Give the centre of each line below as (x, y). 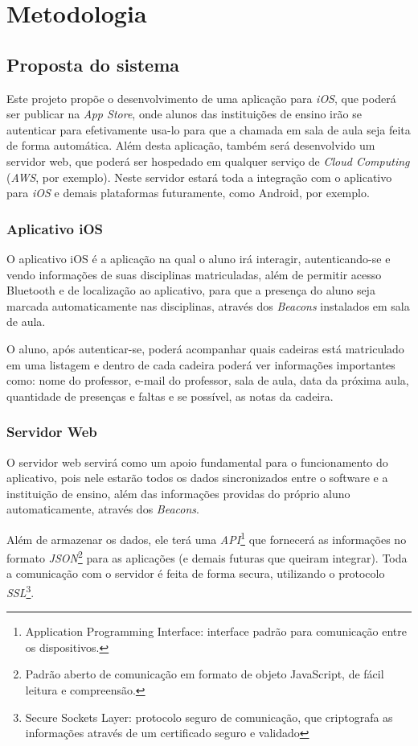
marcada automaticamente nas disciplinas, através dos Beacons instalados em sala (208, 305)
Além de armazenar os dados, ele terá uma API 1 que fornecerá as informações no (207, 538)
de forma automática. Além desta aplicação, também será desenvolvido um (191, 145)
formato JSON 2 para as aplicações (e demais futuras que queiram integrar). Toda (207, 556)
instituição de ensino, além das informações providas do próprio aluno (178, 493)
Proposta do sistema (93, 64)
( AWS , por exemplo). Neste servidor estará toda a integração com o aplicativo (199, 177)
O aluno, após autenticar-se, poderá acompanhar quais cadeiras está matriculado (205, 348)
